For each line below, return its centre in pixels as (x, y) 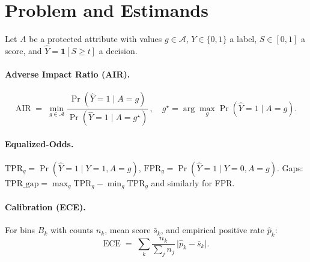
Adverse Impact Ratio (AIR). (68, 74)
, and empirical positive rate (213, 230)
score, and (23, 50)
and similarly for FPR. (193, 183)
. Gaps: (290, 168)
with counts (72, 230)
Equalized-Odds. (39, 143)
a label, (243, 39)
